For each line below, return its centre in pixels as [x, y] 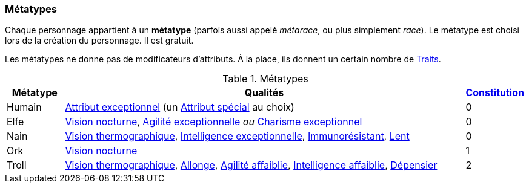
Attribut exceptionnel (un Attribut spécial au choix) [180, 107]
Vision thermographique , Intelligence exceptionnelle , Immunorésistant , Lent [237, 136]
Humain [24, 107]
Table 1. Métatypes [265, 79]
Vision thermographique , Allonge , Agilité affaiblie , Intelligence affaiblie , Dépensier [251, 165]
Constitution [495, 93]
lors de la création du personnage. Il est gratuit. [99, 41]
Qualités [264, 93]
